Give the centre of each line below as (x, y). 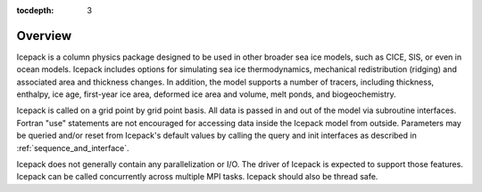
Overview (44, 36)
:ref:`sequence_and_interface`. (73, 148)
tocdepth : (35, 10)
